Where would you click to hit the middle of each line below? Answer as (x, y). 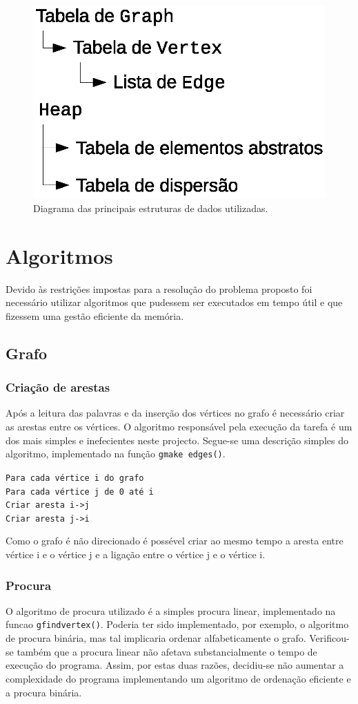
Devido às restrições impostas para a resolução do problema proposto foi (159, 288)
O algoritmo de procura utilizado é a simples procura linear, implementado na (171, 610)
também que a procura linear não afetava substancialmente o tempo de (167, 651)
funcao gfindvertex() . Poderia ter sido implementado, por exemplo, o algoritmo (177, 624)
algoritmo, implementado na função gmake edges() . (116, 454)
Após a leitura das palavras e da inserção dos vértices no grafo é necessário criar (175, 413)
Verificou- (329, 638)
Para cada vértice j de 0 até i (80, 492)
